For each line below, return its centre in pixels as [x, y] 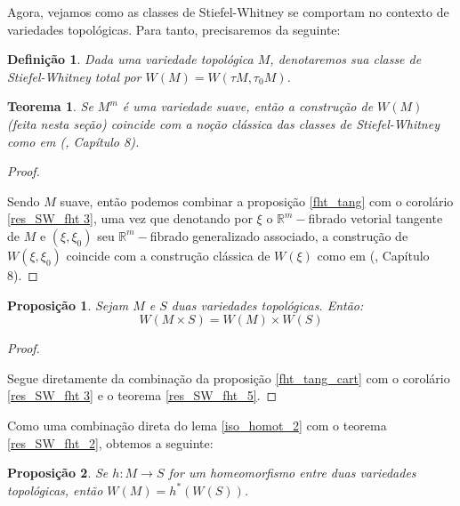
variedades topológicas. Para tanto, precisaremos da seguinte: [174, 29]
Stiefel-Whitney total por [74, 76]
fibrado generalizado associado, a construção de [279, 235]
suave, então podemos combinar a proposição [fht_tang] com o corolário [257, 201]
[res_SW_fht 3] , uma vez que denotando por [130, 218]
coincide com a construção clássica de [168, 255]
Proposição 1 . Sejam [68, 305]
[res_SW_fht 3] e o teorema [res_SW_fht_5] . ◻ [142, 395]
